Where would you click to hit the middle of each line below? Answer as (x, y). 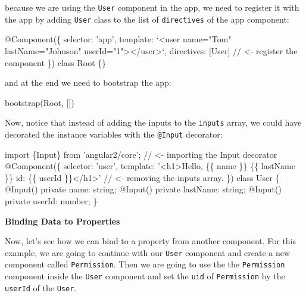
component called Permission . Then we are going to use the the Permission (145, 264)
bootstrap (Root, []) (40, 102)
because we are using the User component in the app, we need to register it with (152, 7)
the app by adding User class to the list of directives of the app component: (147, 19)
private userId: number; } (51, 200)
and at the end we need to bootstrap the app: (88, 82)
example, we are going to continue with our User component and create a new (148, 252)
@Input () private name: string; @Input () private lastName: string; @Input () (143, 189)
